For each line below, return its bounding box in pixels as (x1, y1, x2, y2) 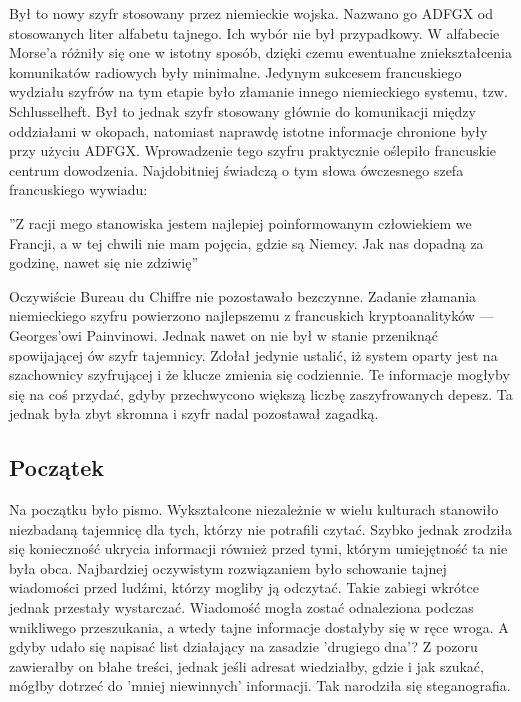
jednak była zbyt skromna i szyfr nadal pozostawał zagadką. (9, 403, 379, 424)
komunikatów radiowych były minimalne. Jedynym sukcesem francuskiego (9, 61, 462, 82)
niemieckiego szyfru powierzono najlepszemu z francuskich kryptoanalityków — (9, 305, 494, 326)
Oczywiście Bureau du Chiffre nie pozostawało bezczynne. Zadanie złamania (9, 285, 477, 306)
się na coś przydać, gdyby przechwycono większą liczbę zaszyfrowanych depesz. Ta (9, 383, 513, 404)
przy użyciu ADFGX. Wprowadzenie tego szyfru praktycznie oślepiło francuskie (9, 140, 497, 161)
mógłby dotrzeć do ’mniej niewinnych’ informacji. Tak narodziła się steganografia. (9, 675, 511, 696)
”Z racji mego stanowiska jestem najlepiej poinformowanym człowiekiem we (9, 212, 472, 233)
